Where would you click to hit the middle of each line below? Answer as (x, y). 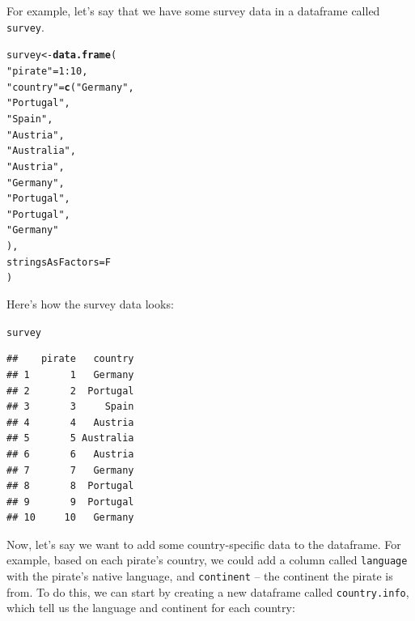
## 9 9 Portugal (70, 502)
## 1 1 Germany (70, 374)
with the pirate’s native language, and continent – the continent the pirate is (200, 576)
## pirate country (70, 359)
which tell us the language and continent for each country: (151, 608)
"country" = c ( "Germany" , (70, 87)
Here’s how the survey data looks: (90, 304)
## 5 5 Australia (70, 438)
